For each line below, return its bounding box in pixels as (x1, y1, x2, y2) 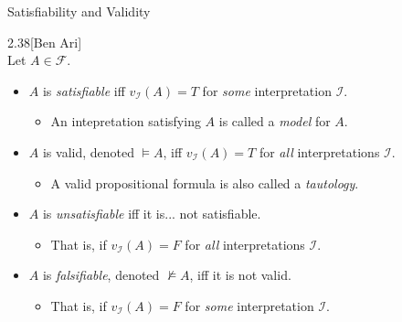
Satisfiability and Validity (7, 2, 151, 20)
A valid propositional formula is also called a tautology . (50, 173, 359, 192)
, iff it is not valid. (189, 265, 291, 284)
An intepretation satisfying (50, 112, 201, 131)
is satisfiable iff (42, 80, 125, 100)
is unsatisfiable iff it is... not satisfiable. (42, 204, 261, 223)
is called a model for (218, 112, 331, 131)
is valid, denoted (42, 142, 134, 161)
